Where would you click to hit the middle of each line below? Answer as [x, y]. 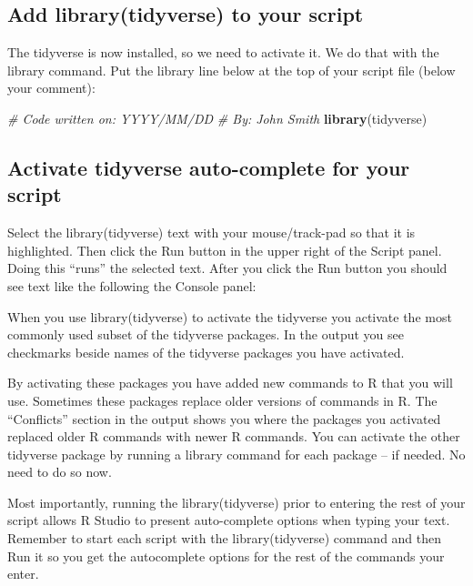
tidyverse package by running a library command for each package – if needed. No [236, 454]
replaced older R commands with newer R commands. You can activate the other [234, 436]
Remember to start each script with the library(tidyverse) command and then [225, 538]
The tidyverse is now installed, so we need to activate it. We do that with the [223, 52]
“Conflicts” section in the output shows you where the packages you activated [224, 418]
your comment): [51, 88]
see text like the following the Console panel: [132, 285]
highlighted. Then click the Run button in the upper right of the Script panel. [225, 250]
